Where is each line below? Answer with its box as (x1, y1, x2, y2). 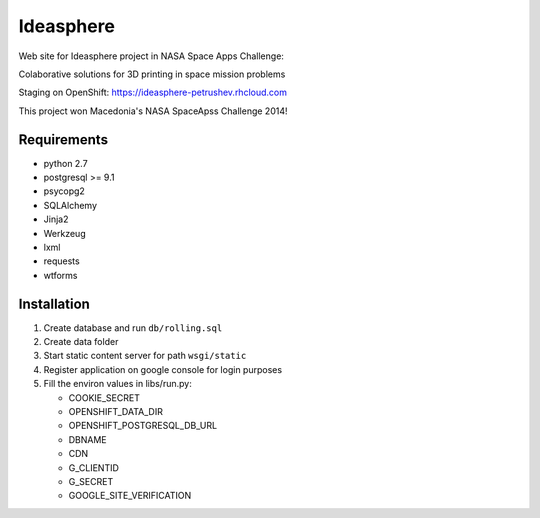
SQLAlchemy (43, 199, 98, 211)
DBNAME (68, 433, 107, 445)
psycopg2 (43, 185, 85, 197)
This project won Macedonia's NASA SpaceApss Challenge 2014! (18, 105, 288, 117)
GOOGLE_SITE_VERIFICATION (68, 490, 192, 502)
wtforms (43, 269, 79, 281)
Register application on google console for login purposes (43, 363, 283, 375)
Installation (18, 295, 90, 312)
